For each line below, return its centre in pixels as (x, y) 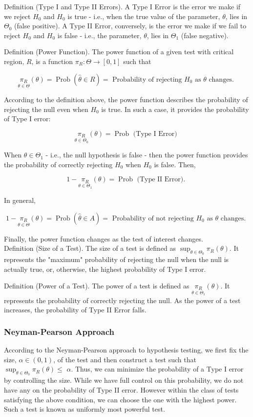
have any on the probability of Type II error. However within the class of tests (121, 390)
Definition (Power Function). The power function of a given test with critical (119, 52)
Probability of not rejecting (153, 218)
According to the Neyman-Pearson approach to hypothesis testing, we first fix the (126, 350)
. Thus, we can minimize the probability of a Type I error (157, 369)
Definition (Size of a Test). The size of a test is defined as (90, 248)
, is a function (52, 61)
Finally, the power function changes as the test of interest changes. (104, 238)
